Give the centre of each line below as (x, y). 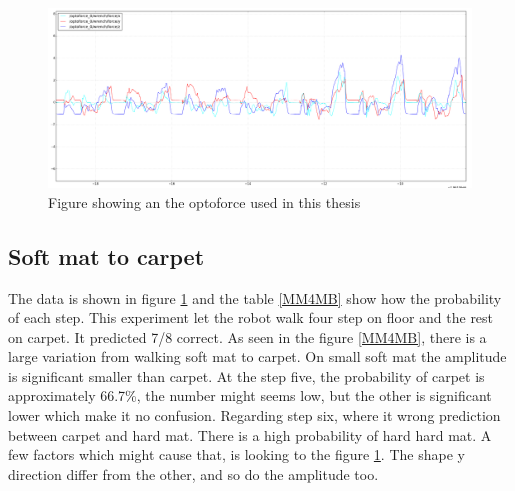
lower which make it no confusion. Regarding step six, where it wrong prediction (254, 415)
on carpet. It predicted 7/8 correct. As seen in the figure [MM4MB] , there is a (247, 336)
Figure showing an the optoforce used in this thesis (204, 201)
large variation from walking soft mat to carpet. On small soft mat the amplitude (257, 356)
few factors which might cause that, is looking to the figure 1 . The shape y (236, 454)
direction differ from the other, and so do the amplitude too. (193, 473)
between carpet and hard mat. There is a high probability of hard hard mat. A (250, 434)
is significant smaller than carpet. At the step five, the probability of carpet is (246, 375)
